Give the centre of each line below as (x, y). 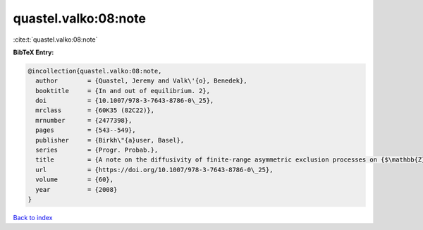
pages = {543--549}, (86, 130)
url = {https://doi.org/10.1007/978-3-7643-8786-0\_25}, (154, 170)
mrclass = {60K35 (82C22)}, (95, 110)
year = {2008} (76, 189)
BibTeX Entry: (33, 52)
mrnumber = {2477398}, (84, 120)
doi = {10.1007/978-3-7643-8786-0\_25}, (125, 101)
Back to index (33, 217)
